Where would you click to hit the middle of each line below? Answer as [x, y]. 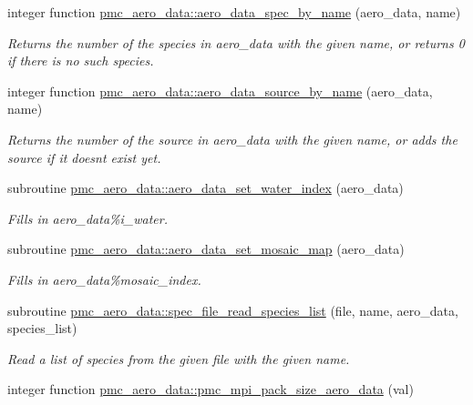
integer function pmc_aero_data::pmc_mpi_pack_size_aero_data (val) [211, 389]
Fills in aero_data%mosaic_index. [104, 279]
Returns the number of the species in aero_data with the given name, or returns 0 [236, 42]
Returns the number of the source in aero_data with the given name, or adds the [232, 139]
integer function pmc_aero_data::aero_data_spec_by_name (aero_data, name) [234, 12]
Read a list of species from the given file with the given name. [179, 358]
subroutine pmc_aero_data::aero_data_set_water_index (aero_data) [206, 188]
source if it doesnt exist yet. [84, 157]
